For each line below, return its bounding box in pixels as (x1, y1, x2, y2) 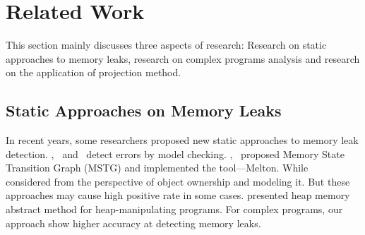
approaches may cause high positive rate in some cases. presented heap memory (6, 188, 350, 203)
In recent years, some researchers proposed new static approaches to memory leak (6, 133, 359, 147)
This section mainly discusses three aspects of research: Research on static (6, 37, 327, 52)
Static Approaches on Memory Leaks (6, 100, 282, 121)
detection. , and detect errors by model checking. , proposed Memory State (6, 146, 345, 161)
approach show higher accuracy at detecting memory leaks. (6, 215, 261, 230)
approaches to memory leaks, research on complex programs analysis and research (6, 51, 360, 66)
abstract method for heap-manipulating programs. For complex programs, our (6, 202, 343, 217)
